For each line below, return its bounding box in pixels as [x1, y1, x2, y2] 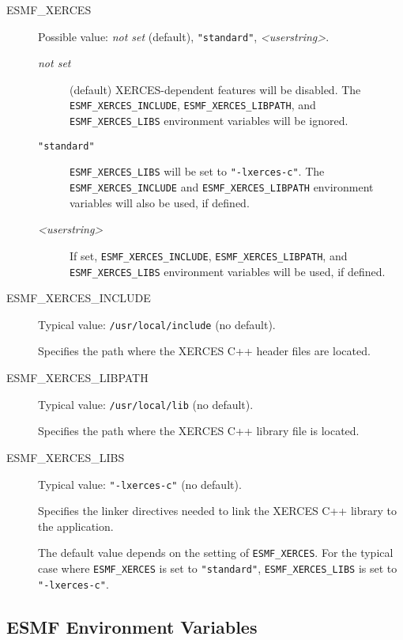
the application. [38, 517, 114, 534]
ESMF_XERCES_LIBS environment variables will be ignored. [70, 112, 348, 129]
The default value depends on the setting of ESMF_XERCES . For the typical [38, 544, 394, 561]
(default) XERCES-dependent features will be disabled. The [70, 81, 361, 97]
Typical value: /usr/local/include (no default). [38, 316, 276, 332]
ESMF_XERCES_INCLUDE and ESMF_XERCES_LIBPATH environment [70, 179, 374, 195]
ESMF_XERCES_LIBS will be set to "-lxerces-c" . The [70, 163, 325, 180]
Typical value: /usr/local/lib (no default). [38, 396, 254, 412]
